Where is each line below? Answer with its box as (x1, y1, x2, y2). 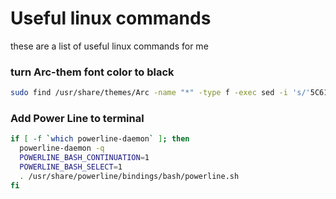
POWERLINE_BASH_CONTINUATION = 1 (19, 153, 150, 163)
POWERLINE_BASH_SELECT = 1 (19, 162, 123, 172)
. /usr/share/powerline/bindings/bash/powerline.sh (19, 171, 240, 181)
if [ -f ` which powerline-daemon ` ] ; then (10, 134, 190, 144)
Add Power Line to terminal (10, 112, 145, 126)
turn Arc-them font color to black (10, 65, 175, 79)
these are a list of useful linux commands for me (10, 40, 209, 52)
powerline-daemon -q (19, 143, 105, 154)
